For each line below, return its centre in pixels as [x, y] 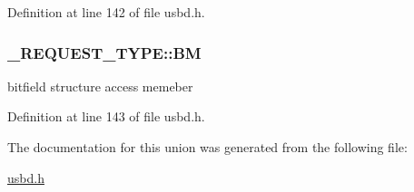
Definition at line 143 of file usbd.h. [106, 116]
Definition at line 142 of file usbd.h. [106, 12]
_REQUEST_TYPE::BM [104, 52]
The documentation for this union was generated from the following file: [207, 147]
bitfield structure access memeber [100, 86]
